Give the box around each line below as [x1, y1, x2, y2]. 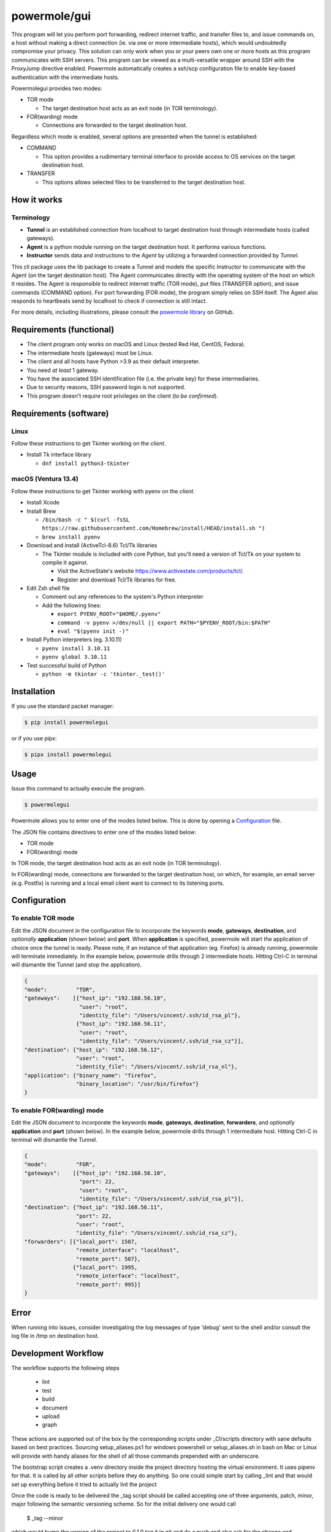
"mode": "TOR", [24, 986, 96, 993]
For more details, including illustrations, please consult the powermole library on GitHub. [11, 308, 234, 316]
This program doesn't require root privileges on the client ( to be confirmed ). [26, 392, 219, 400]
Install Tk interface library [26, 451, 91, 458]
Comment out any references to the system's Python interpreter [42, 593, 204, 601]
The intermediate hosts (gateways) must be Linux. [26, 349, 153, 357]
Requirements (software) [11, 408, 109, 419]
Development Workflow [11, 1348, 104, 1359]
